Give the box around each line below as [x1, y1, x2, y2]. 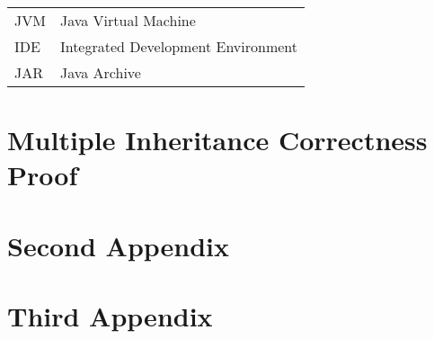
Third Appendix [7, 298, 213, 335]
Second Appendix [7, 227, 230, 263]
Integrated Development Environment [59, 36, 298, 57]
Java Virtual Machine [59, 10, 196, 31]
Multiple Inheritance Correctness [7, 121, 428, 158]
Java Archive [59, 62, 141, 83]
